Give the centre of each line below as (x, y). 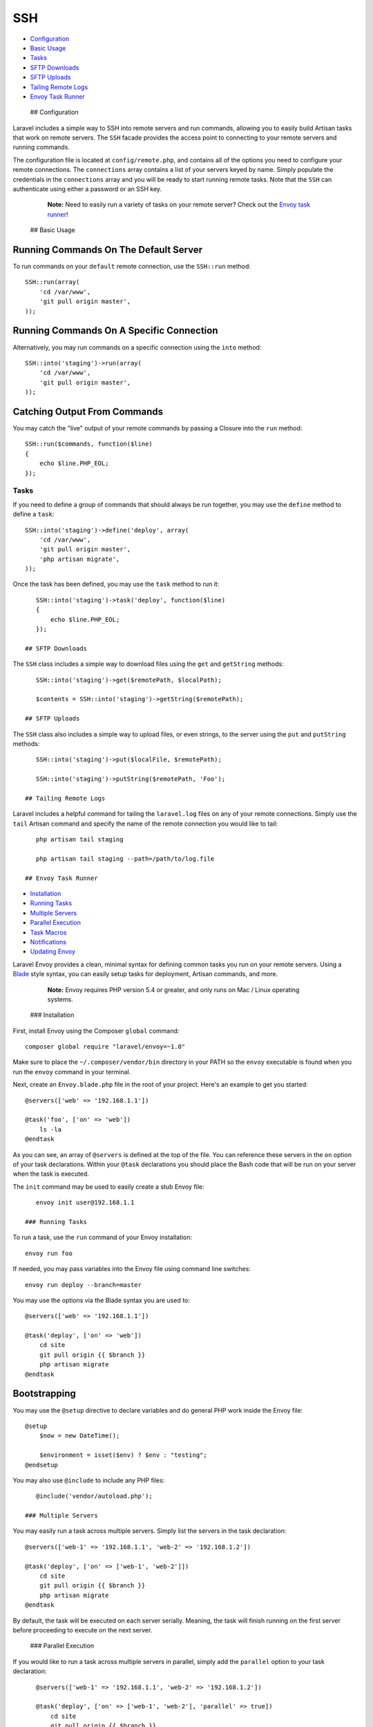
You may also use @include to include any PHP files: (89, 1480)
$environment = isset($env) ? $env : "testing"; (123, 1455)
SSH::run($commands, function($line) (89, 444)
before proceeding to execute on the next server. (83, 1630)
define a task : (34, 514)
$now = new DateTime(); (79, 1436)
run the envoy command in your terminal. (72, 1071)
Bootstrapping (44, 1394)
